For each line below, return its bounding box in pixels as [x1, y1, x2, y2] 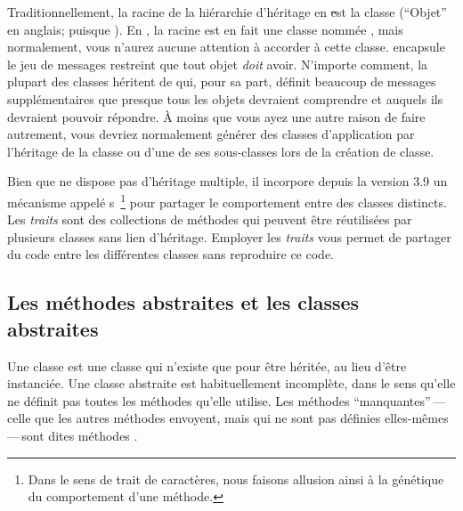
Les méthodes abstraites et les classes [7, 288, 360, 316]
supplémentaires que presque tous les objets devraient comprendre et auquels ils [7, 89, 443, 108]
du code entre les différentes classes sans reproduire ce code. [7, 245, 334, 264]
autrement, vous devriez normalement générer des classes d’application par [7, 125, 415, 143]
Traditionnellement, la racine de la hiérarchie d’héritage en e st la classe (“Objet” [7, 3, 447, 20]
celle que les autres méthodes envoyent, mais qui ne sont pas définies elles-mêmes [7, 409, 449, 427]
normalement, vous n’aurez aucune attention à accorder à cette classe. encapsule [7, 37, 445, 56]
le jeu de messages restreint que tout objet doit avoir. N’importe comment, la [7, 54, 428, 73]
